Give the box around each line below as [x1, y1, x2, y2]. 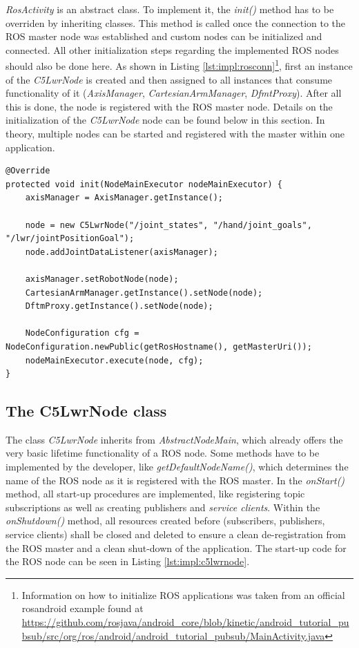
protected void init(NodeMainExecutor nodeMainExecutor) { [6, 179, 282, 189]
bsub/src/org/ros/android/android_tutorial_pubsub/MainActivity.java [21, 628, 325, 642]
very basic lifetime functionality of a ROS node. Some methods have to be [6, 446, 320, 460]
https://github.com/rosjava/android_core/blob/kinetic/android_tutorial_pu [21, 615, 349, 629]
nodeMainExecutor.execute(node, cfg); [25, 355, 204, 365]
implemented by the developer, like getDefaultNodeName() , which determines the [6, 459, 349, 474]
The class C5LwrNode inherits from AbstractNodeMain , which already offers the [6, 432, 343, 446]
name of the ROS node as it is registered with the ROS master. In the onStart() [6, 473, 345, 487]
